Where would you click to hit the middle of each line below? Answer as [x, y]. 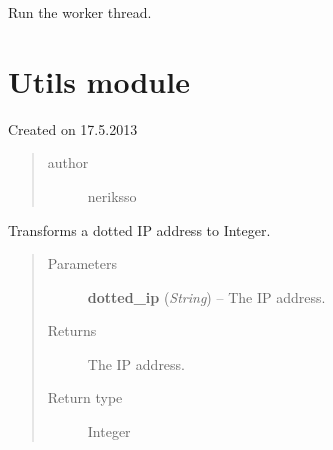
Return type [85, 397]
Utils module [99, 80]
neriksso [112, 195]
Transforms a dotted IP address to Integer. [139, 229]
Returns [72, 330]
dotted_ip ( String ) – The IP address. [206, 296]
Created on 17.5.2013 [73, 128]
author [68, 162]
